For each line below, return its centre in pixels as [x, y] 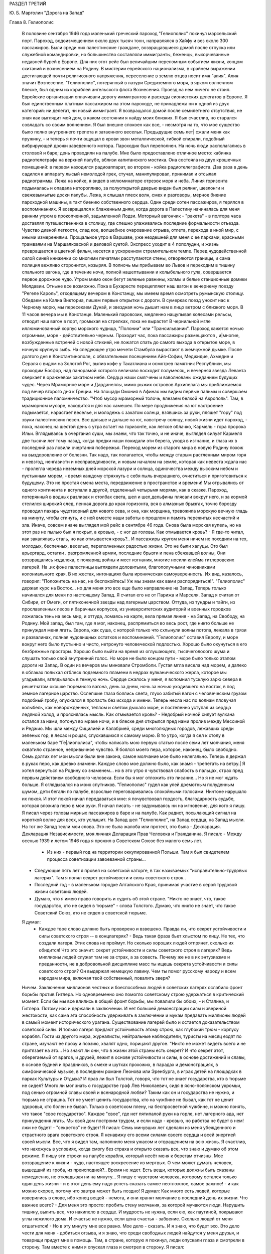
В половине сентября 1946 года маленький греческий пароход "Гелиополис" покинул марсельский [129, 34]
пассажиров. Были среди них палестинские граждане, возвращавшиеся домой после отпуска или [128, 47]
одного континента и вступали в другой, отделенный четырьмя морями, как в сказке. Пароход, [125, 490]
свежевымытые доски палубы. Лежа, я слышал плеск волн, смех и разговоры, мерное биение [124, 195]
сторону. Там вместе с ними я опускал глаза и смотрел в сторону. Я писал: [103, 1247]
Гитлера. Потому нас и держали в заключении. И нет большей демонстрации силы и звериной [124, 1008]
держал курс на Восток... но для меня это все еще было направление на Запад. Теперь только [124, 588]
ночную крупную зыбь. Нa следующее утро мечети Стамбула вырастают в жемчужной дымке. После [132, 349]
